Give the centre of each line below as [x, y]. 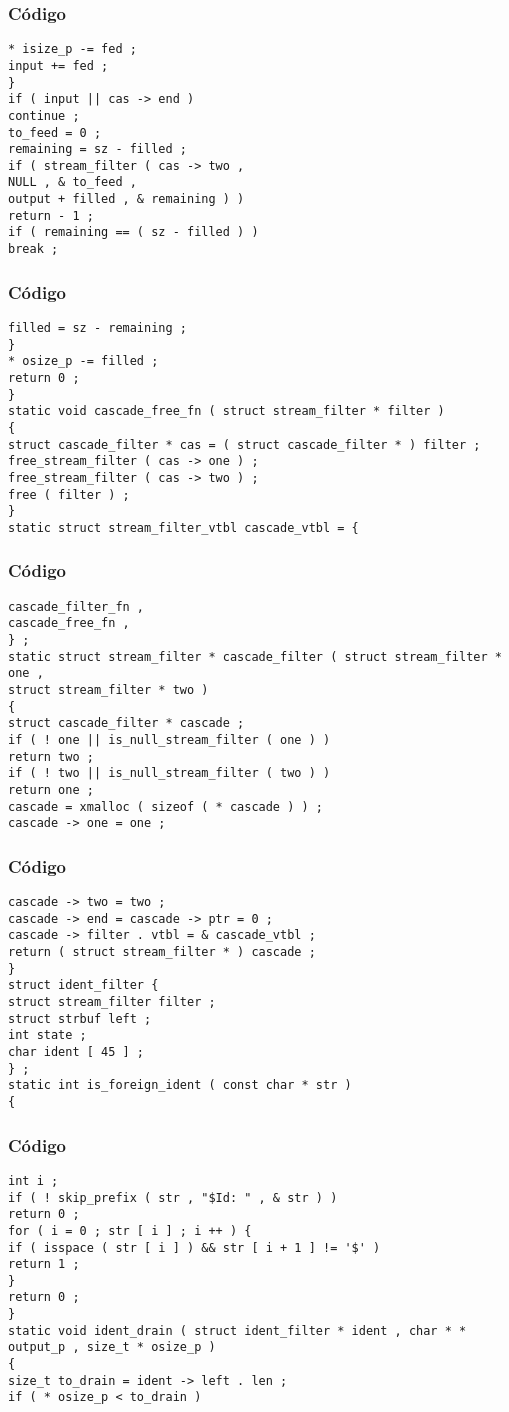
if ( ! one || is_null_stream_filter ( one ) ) [169, 739]
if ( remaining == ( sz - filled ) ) [133, 232]
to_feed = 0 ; [55, 132]
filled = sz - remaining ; [97, 327]
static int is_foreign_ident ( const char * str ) [180, 1085]
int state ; [47, 1035]
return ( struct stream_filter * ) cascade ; [162, 952]
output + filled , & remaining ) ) [126, 199]
